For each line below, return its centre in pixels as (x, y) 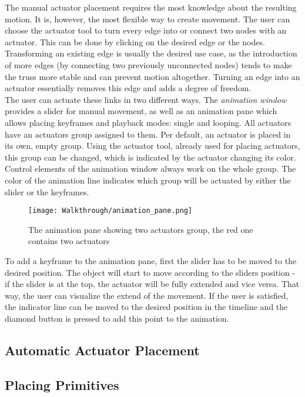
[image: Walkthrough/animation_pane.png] (110, 211)
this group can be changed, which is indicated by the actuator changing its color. (150, 157)
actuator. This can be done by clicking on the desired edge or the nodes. (135, 41)
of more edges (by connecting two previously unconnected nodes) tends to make (148, 64)
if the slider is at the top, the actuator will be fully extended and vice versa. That (152, 284)
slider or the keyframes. (47, 191)
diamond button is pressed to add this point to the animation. (117, 318)
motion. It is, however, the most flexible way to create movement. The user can (148, 19)
